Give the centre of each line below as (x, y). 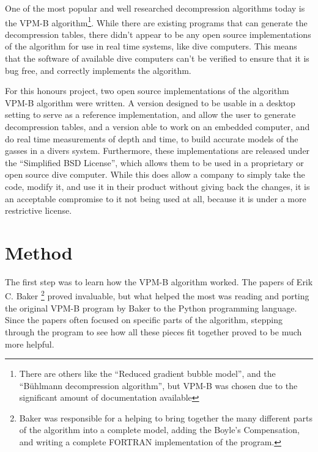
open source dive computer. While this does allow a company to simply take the (155, 174)
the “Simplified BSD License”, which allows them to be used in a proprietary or (154, 162)
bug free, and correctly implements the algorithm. (98, 70)
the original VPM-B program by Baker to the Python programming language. (151, 308)
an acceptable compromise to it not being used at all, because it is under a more (156, 198)
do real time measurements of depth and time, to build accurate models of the (152, 138)
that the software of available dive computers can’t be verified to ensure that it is (157, 58)
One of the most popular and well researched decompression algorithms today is (155, 8)
